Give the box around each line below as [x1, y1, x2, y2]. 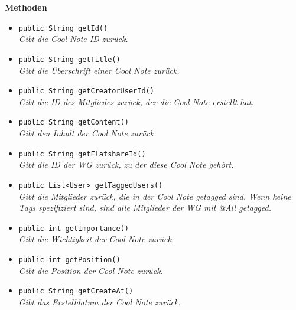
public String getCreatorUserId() [18, 87, 154, 96]
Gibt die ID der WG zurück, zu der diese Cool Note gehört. [18, 158, 234, 171]
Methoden [5, 1, 47, 13]
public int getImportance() [18, 224, 129, 233]
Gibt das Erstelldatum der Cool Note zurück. [18, 295, 181, 308]
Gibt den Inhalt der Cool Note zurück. [18, 127, 157, 139]
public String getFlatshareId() [18, 149, 146, 158]
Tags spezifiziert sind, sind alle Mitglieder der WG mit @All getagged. [18, 201, 271, 214]
